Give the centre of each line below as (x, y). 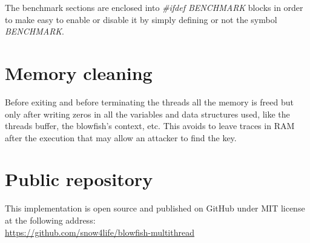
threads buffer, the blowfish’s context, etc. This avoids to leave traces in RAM (150, 126)
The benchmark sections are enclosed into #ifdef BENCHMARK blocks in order (154, 7)
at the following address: (50, 220)
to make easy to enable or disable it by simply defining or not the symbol (141, 19)
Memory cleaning (79, 72)
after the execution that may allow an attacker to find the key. (121, 137)
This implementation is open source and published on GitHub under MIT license (155, 208)
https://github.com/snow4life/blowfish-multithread (100, 232)
